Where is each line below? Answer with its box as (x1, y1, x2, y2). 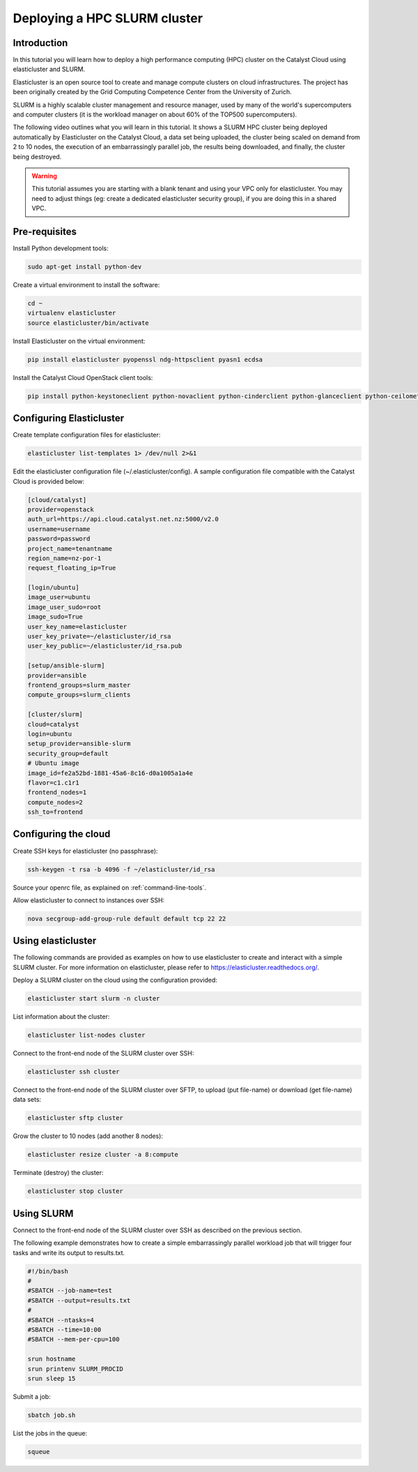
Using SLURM (13, 1207, 74, 1220)
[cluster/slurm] (27, 711, 84, 718)
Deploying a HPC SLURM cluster (13, 10, 203, 26)
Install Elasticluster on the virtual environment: (13, 337, 146, 345)
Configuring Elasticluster (13, 412, 125, 425)
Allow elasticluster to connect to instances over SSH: (13, 896, 165, 904)
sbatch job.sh (27, 1411, 76, 1419)
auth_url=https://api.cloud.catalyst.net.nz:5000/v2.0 (27, 515, 219, 523)
